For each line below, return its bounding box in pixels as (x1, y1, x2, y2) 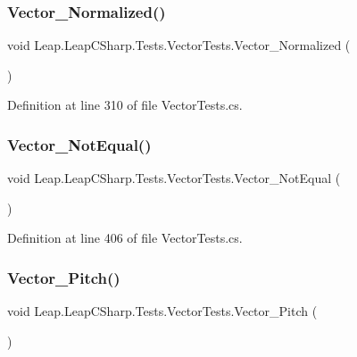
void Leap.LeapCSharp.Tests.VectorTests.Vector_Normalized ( (7, 36, 351, 54)
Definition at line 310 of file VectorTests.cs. (7, 95, 243, 114)
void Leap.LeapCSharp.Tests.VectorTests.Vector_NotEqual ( (7, 169, 341, 187)
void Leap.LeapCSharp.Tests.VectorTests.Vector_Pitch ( (7, 302, 318, 320)
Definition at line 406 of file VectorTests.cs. (7, 228, 243, 247)
